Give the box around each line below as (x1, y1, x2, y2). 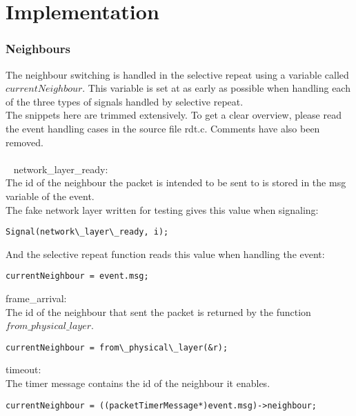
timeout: (6, 362, 41, 377)
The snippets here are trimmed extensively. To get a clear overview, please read (6, 108, 342, 122)
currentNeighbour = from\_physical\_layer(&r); (6, 342, 228, 353)
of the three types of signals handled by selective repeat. (6, 94, 244, 108)
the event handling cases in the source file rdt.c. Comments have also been (6, 121, 320, 135)
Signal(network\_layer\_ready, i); (6, 227, 169, 237)
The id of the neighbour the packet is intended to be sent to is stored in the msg (6, 175, 346, 190)
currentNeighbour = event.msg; (6, 271, 149, 281)
